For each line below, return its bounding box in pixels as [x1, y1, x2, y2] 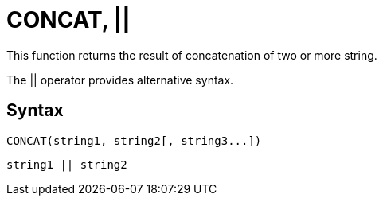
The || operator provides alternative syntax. [6, 72, 234, 87]
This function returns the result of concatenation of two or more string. [6, 48, 377, 62]
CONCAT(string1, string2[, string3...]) [6, 134, 262, 147]
